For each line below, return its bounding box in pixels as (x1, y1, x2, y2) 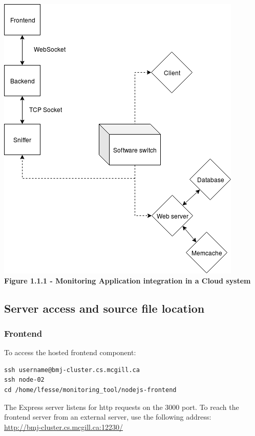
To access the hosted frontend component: (4, 347, 136, 358)
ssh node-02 (4, 376, 45, 384)
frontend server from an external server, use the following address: (4, 411, 211, 422)
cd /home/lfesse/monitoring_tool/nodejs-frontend (4, 386, 177, 394)
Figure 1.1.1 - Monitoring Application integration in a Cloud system (4, 275, 251, 286)
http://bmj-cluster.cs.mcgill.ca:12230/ (4, 421, 123, 432)
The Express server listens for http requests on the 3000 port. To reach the (4, 401, 239, 412)
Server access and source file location (4, 300, 205, 316)
